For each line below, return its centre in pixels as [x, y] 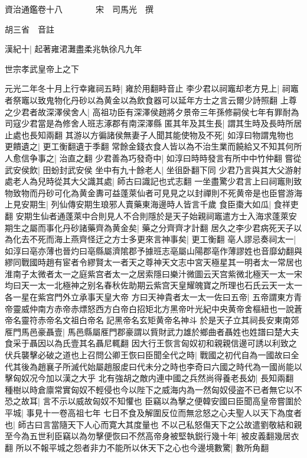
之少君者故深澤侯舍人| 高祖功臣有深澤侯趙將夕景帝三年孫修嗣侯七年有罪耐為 [152, 111]
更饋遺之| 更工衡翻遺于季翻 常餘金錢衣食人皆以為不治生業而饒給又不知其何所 [153, 146]
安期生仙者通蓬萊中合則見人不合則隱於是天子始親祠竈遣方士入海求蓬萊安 [156, 215]
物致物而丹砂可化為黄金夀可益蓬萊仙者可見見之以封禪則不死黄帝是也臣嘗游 [149, 192]
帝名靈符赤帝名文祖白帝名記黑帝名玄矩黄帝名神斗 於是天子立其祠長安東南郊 [152, 320]
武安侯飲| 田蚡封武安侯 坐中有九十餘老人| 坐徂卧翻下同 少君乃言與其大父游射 [153, 169]
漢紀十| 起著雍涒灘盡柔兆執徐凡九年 [74, 49]
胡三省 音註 [30, 29]
